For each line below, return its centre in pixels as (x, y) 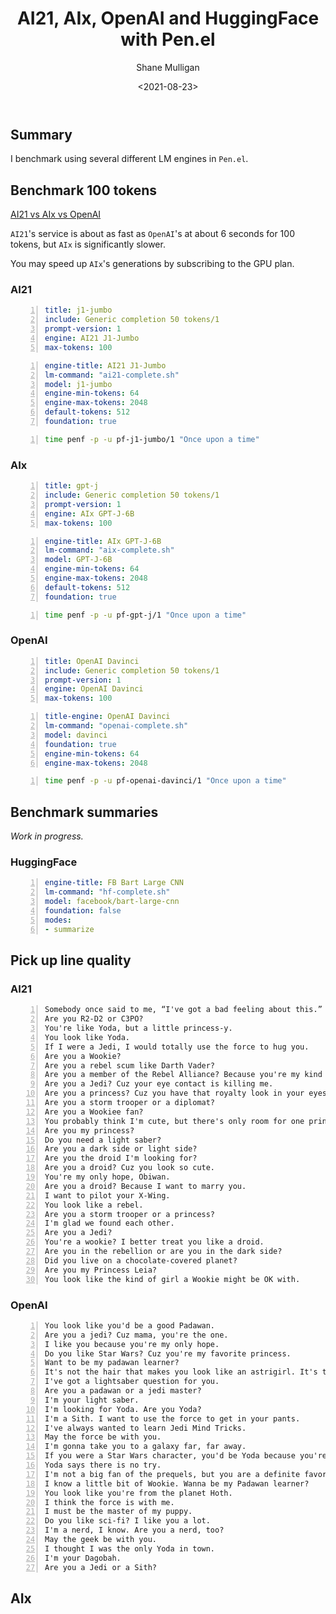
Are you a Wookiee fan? (94, 1112)
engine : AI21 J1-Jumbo (92, 338)
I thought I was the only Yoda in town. (130, 1548)
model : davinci (76, 735)
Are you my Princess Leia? (100, 1270)
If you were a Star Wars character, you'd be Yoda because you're (186, 1456)
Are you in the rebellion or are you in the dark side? (163, 1252)
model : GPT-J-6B (78, 560)
